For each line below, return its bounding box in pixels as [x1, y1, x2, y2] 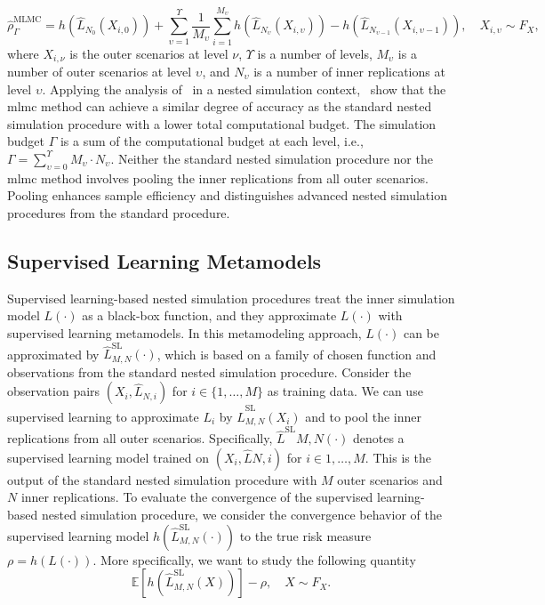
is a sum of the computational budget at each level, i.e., [60, 132, 364, 150]
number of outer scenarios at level [7, 61, 192, 80]
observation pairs [7, 382, 100, 400]
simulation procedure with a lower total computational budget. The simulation [7, 114, 437, 133]
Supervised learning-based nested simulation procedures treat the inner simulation [7, 288, 455, 307]
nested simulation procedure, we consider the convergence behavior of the [41, 504, 442, 523]
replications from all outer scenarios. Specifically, [7, 429, 273, 448]
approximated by [7, 344, 100, 363]
